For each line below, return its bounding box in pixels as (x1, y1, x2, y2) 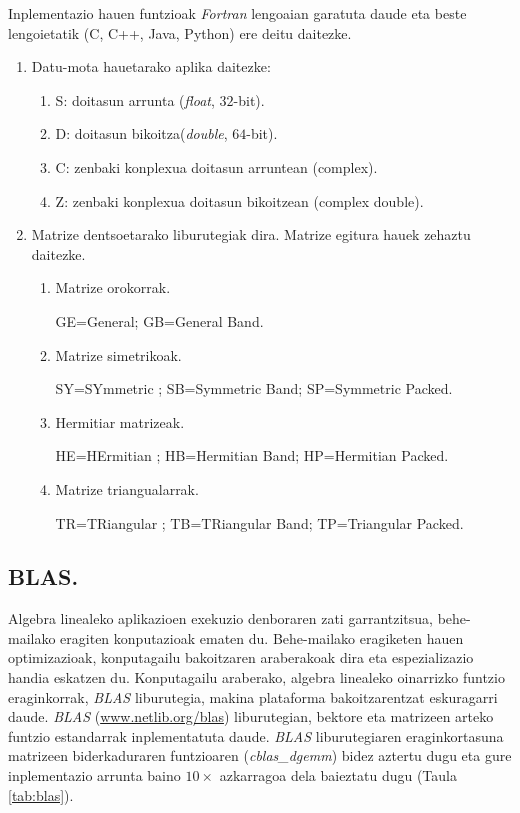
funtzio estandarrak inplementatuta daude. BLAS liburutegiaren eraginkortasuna (8, 725, 504, 746)
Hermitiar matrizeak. (55, 411, 185, 432)
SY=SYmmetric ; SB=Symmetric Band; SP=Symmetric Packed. (55, 378, 453, 399)
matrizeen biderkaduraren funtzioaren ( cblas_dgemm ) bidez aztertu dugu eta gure (8, 745, 512, 766)
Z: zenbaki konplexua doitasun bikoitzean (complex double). (55, 190, 424, 211)
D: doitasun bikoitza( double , (55, 123, 228, 144)
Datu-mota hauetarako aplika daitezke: (31, 56, 271, 77)
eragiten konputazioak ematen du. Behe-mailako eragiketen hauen (60, 627, 464, 648)
